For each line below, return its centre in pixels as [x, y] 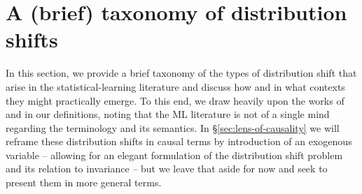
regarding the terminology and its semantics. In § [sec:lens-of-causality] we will [173, 127]
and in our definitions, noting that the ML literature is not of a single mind [168, 114]
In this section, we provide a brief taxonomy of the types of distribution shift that [181, 73]
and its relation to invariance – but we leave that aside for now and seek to [167, 169]
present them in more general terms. [84, 182]
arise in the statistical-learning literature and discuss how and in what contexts [175, 86]
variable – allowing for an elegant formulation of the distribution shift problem [174, 155]
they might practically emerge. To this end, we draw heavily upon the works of [175, 100]
